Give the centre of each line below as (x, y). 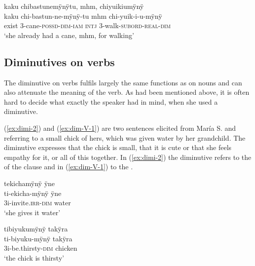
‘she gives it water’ (32, 212)
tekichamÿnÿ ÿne (30, 183)
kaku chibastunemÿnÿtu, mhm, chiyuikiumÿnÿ (74, 6)
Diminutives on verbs (59, 61)
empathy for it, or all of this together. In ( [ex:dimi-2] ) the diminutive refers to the (128, 157)
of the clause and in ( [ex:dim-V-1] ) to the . (69, 167)
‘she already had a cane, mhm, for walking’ (69, 35)
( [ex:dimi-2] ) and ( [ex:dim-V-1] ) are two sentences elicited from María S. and (120, 128)
